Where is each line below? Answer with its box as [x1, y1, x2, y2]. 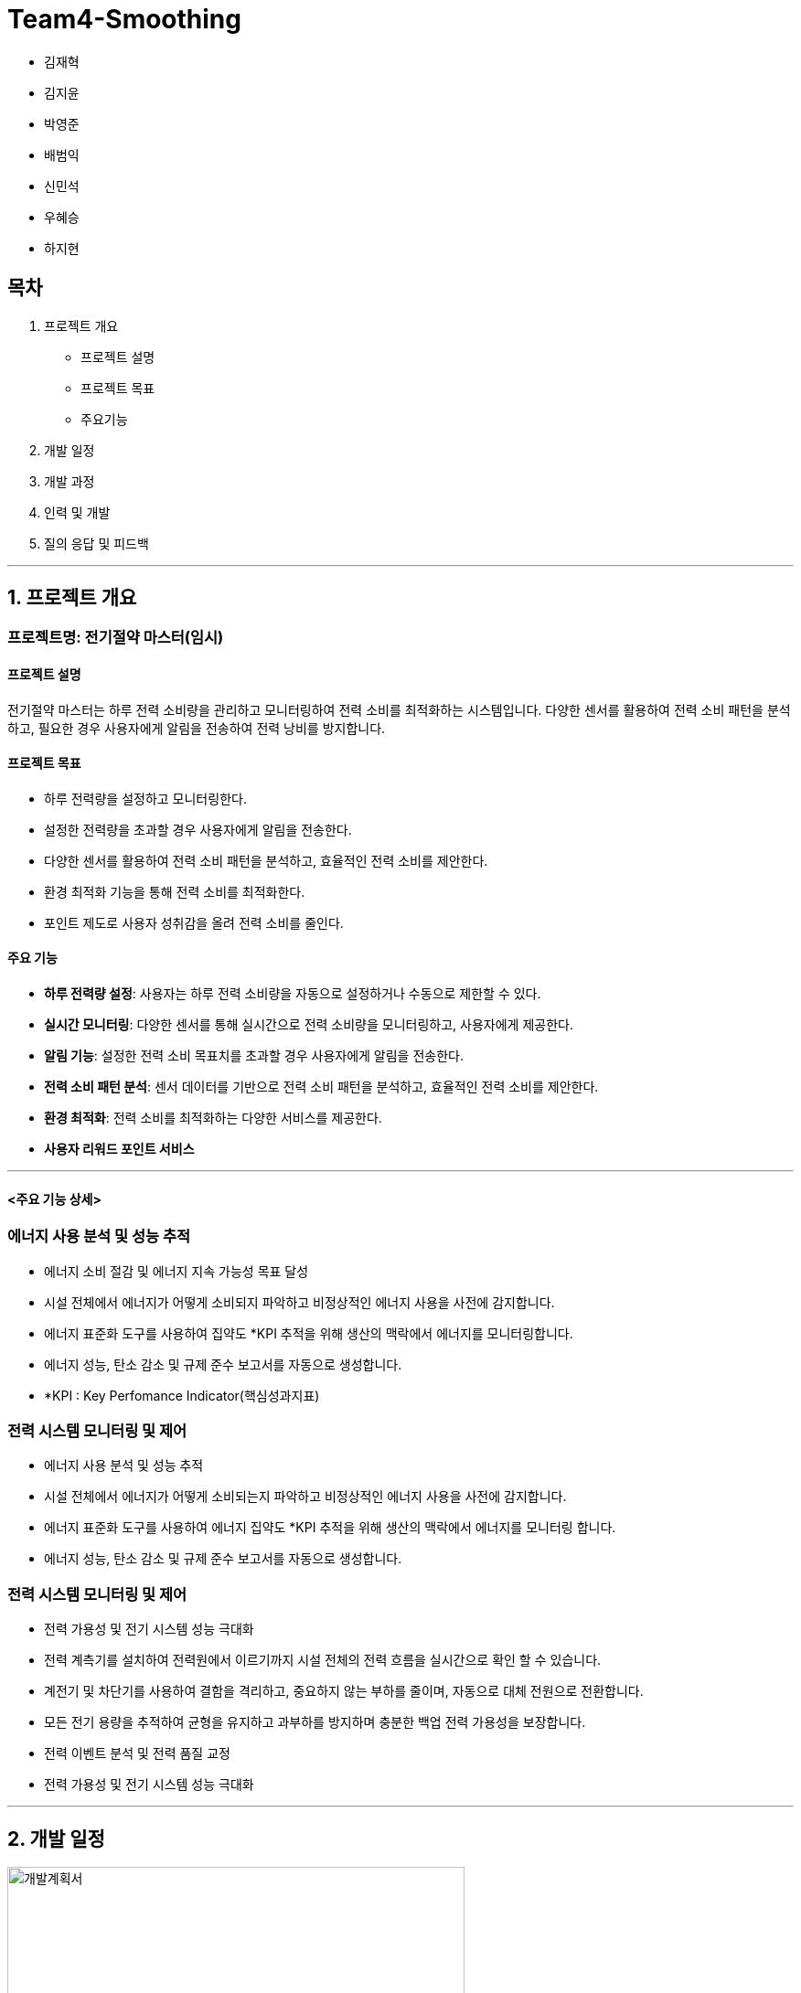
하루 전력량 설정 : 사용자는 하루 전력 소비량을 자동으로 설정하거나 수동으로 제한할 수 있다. [44, 986, 541, 1002]
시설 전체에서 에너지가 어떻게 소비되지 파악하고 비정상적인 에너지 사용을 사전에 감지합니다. [44, 1294, 555, 1310]
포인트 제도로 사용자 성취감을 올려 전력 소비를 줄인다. [44, 914, 344, 931]
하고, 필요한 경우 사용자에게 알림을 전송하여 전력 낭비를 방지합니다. [7, 719, 386, 736]
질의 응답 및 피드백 [44, 535, 149, 551]
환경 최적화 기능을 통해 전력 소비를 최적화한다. [44, 883, 305, 900]
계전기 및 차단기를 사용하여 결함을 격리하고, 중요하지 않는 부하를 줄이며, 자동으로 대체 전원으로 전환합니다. [44, 1683, 644, 1700]
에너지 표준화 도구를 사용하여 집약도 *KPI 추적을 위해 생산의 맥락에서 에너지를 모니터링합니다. [44, 1325, 573, 1341]
